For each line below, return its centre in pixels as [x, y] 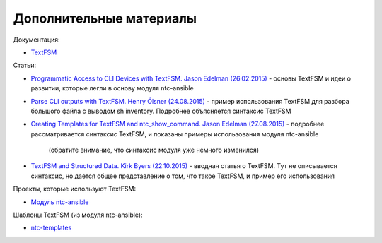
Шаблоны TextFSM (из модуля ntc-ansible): [78, 215]
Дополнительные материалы [105, 18]
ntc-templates [51, 228]
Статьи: [25, 65]
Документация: [36, 40]
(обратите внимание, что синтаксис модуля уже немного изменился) [154, 150]
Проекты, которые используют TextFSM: [75, 189]
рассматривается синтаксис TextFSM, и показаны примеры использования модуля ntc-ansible [175, 134]
